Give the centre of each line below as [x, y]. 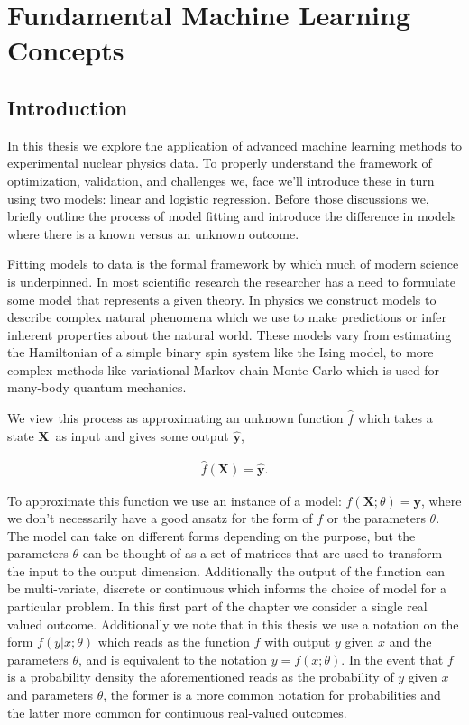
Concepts [66, 50]
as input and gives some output [142, 435]
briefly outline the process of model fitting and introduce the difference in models [232, 216]
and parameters [51, 695]
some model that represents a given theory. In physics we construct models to [222, 299]
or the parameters [376, 518]
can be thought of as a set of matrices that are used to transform [262, 553]
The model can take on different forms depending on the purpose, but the [212, 535]
